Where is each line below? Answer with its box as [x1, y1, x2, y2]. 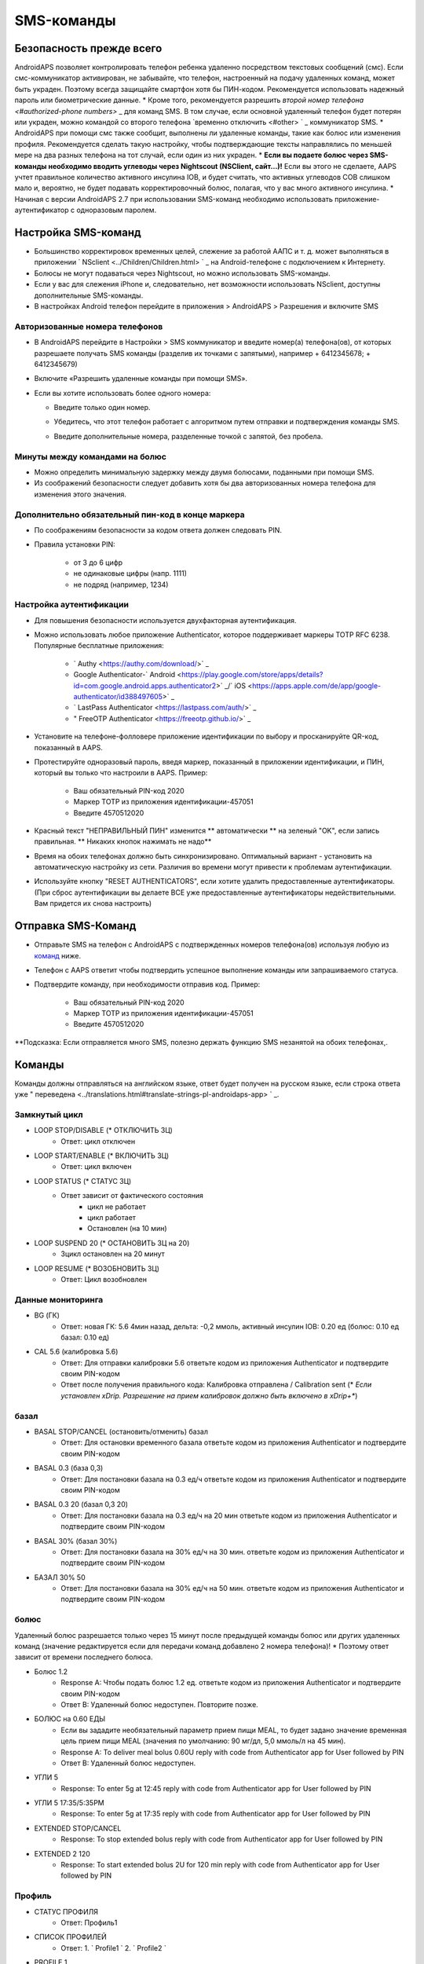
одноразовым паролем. [75, 205, 157, 215]
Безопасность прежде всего [14, 42, 163, 55]
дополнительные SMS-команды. [34, 291, 144, 300]
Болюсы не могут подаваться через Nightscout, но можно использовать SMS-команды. [34, 268, 331, 278]
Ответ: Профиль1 [60, 1918, 118, 1927]
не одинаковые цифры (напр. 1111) [73, 569, 188, 578]
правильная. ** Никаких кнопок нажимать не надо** [34, 837, 212, 846]
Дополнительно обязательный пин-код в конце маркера [14, 509, 245, 520]
